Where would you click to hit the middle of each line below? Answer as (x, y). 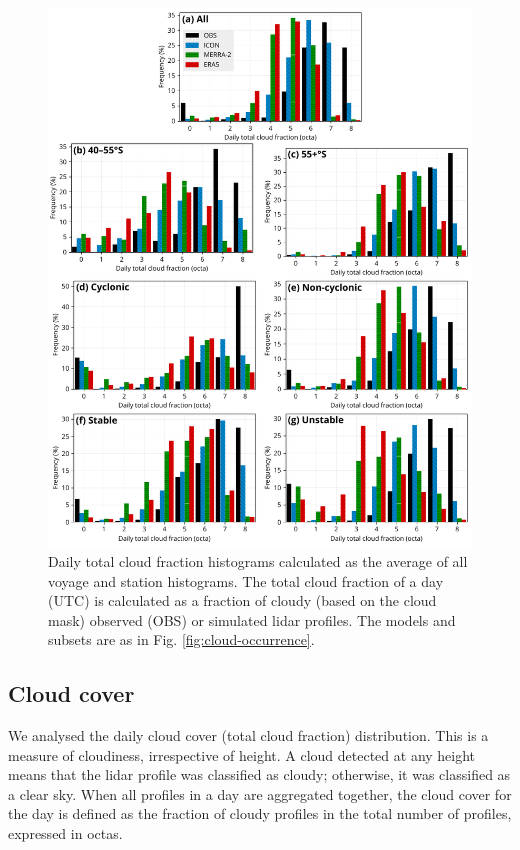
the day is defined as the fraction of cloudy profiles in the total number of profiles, (260, 813)
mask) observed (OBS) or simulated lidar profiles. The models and (252, 619)
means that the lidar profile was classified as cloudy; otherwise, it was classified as (259, 774)
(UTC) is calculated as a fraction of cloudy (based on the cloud (242, 600)
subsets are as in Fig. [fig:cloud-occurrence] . (181, 639)
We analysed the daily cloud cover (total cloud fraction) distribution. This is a (248, 735)
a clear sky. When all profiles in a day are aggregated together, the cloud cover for (260, 793)
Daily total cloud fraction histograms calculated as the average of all (258, 560)
